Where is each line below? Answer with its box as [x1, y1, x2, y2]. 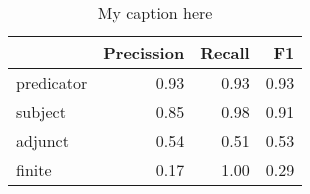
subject [16, 100, 66, 123]
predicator [16, 71, 88, 94]
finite [16, 158, 52, 181]
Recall [200, 41, 250, 64]
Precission [103, 41, 185, 64]
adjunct [16, 129, 69, 152]
